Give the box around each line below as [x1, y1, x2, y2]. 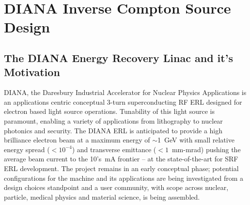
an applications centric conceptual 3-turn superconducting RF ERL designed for [4, 96, 242, 107]
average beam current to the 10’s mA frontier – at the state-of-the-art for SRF [4, 154, 238, 164]
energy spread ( [4, 144, 50, 154]
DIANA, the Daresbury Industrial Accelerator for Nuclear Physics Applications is [4, 87, 247, 97]
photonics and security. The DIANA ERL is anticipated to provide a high [4, 125, 223, 135]
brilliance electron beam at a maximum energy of [4, 135, 150, 145]
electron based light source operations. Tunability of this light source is [4, 106, 215, 116]
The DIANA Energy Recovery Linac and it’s [4, 50, 233, 65]
